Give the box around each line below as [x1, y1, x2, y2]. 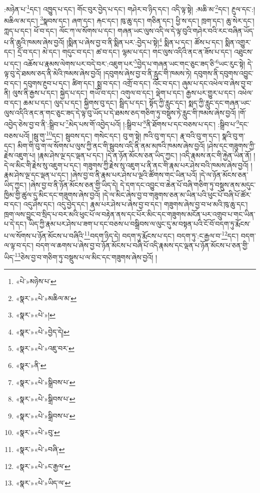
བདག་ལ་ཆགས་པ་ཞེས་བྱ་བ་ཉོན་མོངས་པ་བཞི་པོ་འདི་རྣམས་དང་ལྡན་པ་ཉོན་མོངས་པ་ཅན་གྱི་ [35, 240, 249, 250]
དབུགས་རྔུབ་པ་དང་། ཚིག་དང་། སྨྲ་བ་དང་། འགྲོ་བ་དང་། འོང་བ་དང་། [23, 77, 180, 88]
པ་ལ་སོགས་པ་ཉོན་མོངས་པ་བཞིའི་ [4, 230, 84, 240]
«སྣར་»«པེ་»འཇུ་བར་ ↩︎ [15, 343, 74, 353]
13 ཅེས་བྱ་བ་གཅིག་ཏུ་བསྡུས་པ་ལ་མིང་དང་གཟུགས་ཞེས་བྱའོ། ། [14, 250, 157, 262]
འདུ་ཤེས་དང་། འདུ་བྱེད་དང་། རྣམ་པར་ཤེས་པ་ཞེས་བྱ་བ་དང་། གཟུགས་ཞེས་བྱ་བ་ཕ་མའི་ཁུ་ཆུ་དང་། [23, 199, 248, 209]
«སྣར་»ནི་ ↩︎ [15, 360, 46, 370]
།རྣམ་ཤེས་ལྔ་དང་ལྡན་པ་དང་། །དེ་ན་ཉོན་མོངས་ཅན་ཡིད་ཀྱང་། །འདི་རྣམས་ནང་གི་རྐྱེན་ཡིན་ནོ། [37, 150, 251, 160]
